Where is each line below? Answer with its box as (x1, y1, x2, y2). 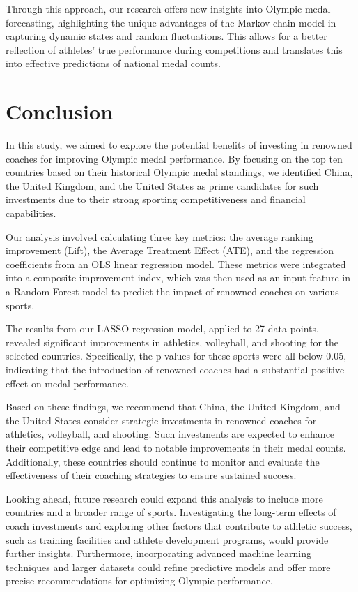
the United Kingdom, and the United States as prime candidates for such (6, 178, 319, 193)
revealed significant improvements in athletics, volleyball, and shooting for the (6, 334, 339, 349)
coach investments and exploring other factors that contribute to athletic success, (6, 518, 352, 533)
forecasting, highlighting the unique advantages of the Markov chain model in (6, 15, 336, 29)
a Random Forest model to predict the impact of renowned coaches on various (6, 284, 339, 299)
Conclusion (6, 97, 114, 126)
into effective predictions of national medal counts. (6, 56, 221, 71)
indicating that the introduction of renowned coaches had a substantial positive (6, 362, 345, 376)
